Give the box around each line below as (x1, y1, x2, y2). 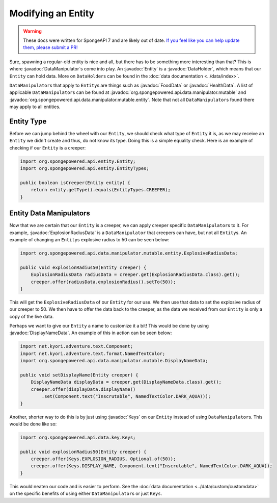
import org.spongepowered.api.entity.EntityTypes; (20, 166, 150, 171)
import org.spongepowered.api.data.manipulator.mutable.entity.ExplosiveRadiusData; (20, 250, 238, 256)
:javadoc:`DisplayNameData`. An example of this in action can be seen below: (9, 330, 172, 336)
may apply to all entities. (9, 104, 61, 110)
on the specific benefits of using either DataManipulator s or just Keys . (9, 490, 162, 497)
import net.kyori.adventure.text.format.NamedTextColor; (20, 350, 165, 357)
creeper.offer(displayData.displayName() (31, 386, 136, 392)
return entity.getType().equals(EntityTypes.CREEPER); (31, 187, 171, 193)
